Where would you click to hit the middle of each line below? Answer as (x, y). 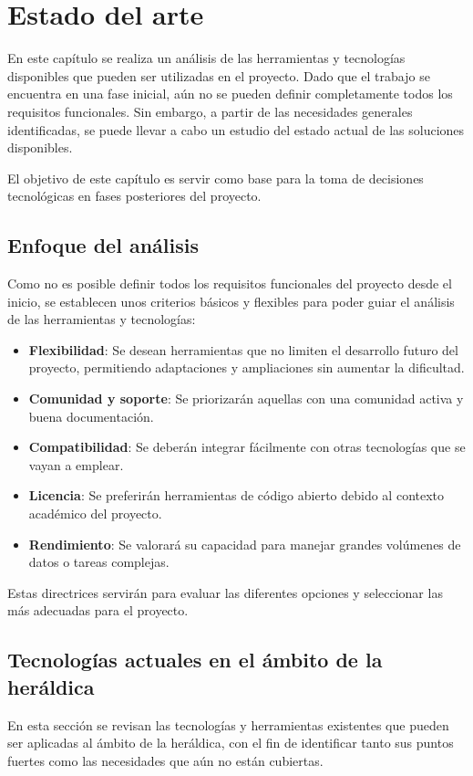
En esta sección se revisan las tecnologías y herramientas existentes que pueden (228, 724)
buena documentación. (91, 416)
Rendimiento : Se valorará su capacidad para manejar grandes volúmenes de (245, 544)
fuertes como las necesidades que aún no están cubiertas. (165, 760)
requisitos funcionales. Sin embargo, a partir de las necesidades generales (210, 111)
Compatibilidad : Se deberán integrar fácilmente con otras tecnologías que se (247, 447)
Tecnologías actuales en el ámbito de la (195, 660)
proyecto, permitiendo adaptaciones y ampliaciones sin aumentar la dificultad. (247, 367)
